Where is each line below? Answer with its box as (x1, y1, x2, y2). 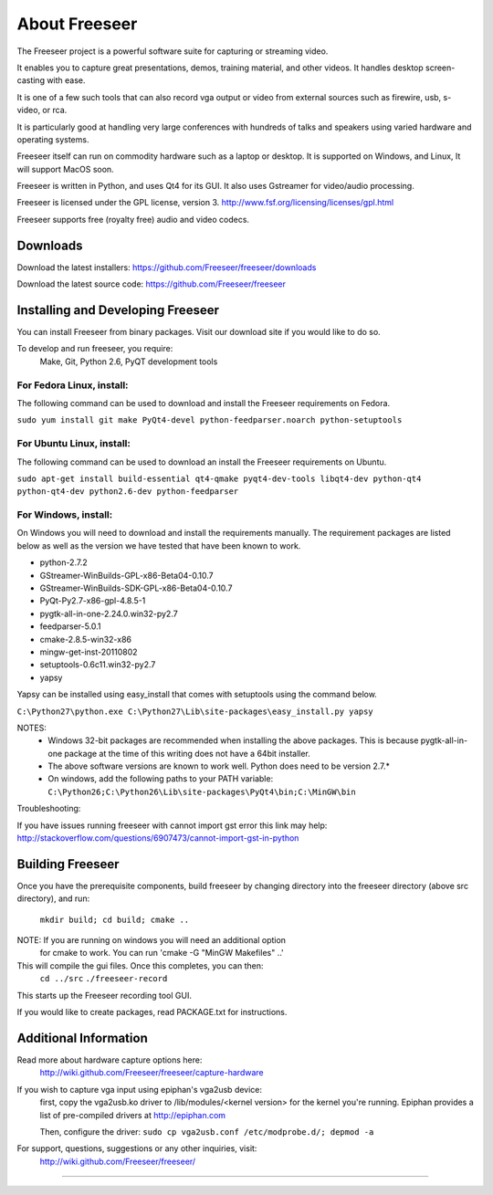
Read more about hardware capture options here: (16, 1054, 203, 1065)
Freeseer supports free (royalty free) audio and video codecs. (16, 214, 250, 225)
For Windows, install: (16, 508, 113, 521)
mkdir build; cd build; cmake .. (39, 914, 190, 925)
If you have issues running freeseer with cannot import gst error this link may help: (16, 820, 328, 831)
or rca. (42, 105, 68, 116)
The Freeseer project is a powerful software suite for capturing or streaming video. (16, 46, 329, 57)
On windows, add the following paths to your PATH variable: (47, 773, 274, 784)
